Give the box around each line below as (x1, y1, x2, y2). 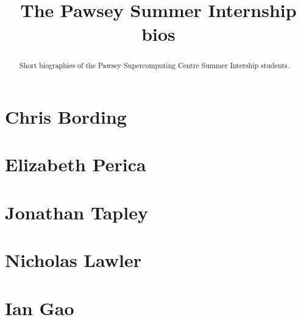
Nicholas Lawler (5, 247, 141, 272)
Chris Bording (5, 104, 127, 129)
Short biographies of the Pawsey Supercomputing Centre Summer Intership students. (19, 60, 289, 71)
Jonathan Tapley (5, 199, 148, 224)
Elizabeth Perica (5, 152, 146, 177)
